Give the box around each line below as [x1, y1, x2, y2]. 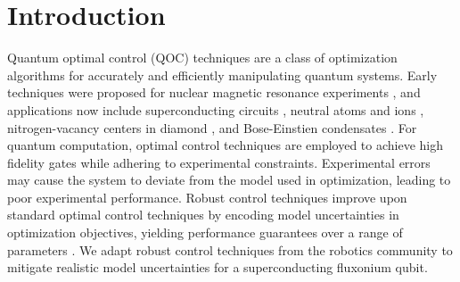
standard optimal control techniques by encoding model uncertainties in [7, 205, 399, 224]
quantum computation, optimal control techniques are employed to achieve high [7, 136, 443, 154]
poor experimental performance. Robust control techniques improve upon [7, 187, 407, 206]
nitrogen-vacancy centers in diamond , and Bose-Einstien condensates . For [7, 118, 417, 137]
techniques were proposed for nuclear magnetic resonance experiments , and [7, 83, 421, 102]
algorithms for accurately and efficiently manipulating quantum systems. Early [7, 65, 438, 84]
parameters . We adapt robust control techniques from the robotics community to [7, 240, 453, 259]
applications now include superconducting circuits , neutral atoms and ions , [7, 100, 424, 119]
